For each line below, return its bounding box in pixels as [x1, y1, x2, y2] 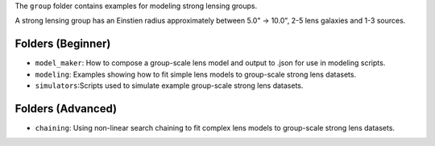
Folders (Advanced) [14, 102, 117, 115]
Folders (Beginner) [14, 37, 111, 51]
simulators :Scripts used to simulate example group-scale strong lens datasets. [35, 81, 304, 90]
